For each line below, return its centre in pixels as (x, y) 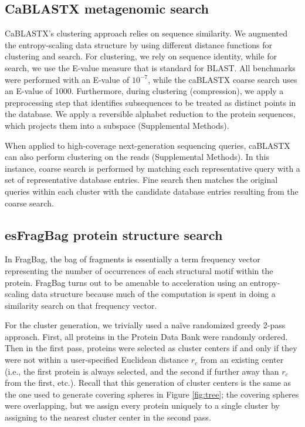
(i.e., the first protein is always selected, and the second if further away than (142, 371)
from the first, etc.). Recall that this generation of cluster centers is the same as (148, 383)
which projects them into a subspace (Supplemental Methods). (117, 125)
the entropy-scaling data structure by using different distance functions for (138, 44)
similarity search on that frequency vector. (81, 305)
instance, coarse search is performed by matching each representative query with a (152, 168)
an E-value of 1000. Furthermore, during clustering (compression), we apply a (144, 91)
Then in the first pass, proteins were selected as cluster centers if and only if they (151, 348)
